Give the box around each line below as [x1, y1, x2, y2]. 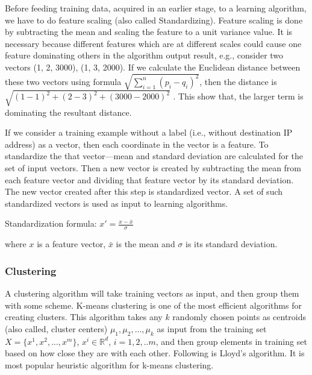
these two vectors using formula [5, 75, 122, 87]
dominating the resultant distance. [5, 106, 132, 118]
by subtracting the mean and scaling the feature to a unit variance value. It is [5, 25, 293, 38]
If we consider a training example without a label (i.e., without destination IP [5, 126, 293, 139]
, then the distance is [199, 75, 277, 87]
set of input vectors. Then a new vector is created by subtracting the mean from [5, 162, 302, 174]
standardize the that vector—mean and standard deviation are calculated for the [5, 150, 304, 162]
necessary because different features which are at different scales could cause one [5, 37, 302, 49]
